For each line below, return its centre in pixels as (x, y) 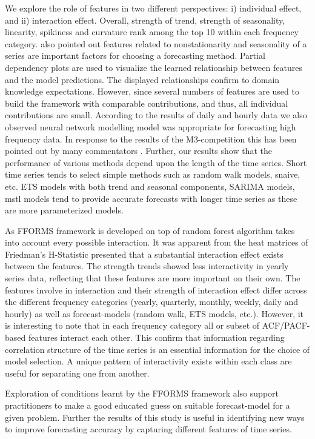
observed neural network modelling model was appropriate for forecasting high (151, 126)
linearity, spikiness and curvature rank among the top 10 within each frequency (152, 32)
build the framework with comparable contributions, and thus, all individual (147, 103)
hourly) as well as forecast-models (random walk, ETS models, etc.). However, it (154, 313)
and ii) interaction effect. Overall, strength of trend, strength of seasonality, (145, 20)
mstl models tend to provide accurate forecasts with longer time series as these (151, 198)
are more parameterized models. (64, 210)
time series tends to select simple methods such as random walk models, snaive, (153, 174)
